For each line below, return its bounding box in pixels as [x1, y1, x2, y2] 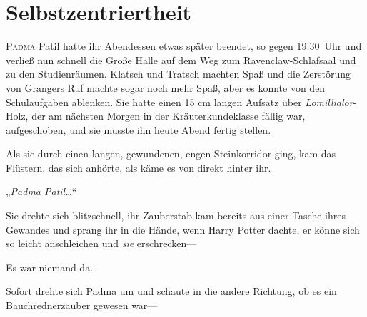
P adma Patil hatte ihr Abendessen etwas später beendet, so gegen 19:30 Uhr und [6, 38, 362, 53]
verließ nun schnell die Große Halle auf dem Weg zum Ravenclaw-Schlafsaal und [6, 52, 356, 67]
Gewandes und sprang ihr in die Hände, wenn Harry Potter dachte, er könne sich [6, 222, 360, 237]
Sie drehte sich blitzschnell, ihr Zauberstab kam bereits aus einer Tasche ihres [6, 208, 346, 223]
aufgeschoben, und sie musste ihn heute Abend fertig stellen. [6, 122, 271, 137]
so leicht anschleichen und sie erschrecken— [6, 236, 197, 251]
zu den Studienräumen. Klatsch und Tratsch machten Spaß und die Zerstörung [6, 66, 351, 81]
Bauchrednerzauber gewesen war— [6, 298, 158, 313]
